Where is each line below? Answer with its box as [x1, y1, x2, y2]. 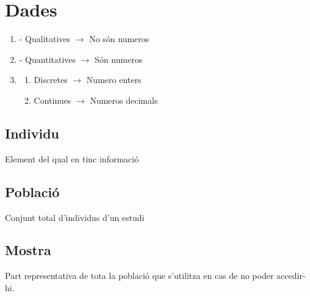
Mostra [5, 240, 51, 259]
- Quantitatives [19, 52, 76, 65]
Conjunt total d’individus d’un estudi [5, 211, 145, 223]
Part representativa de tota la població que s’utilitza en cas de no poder [5, 269, 274, 282]
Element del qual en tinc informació [5, 152, 139, 165]
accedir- [276, 269, 306, 282]
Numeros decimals [90, 93, 158, 106]
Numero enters [86, 73, 142, 86]
